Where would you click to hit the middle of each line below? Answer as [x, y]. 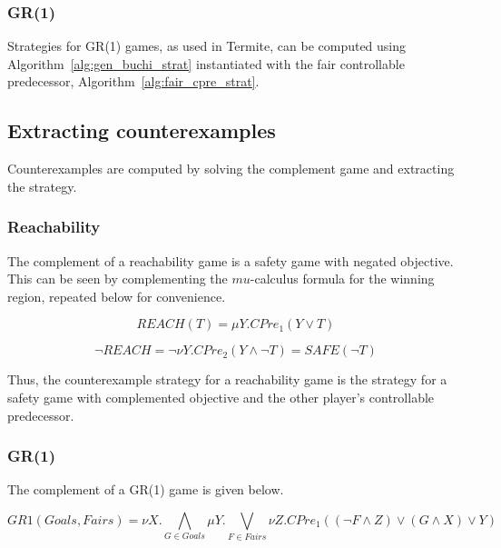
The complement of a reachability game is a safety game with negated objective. [231, 260]
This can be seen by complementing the [118, 279]
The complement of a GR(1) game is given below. [146, 489]
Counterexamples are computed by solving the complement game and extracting [231, 169]
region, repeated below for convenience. [117, 296]
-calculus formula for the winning [342, 279]
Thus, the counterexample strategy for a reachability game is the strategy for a [227, 379]
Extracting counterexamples [142, 130]
